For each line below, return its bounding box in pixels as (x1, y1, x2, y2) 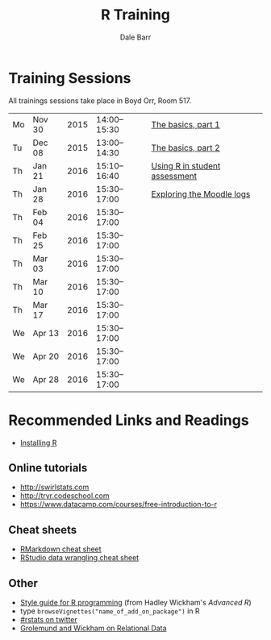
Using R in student (151, 160, 221, 171)
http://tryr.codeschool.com (19, 491, 110, 501)
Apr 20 (32, 351, 60, 362)
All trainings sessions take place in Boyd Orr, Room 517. (8, 95, 192, 106)
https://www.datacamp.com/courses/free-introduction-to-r (19, 500, 218, 509)
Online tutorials (8, 461, 88, 475)
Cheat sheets (8, 522, 77, 537)
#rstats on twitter (19, 615, 78, 625)
